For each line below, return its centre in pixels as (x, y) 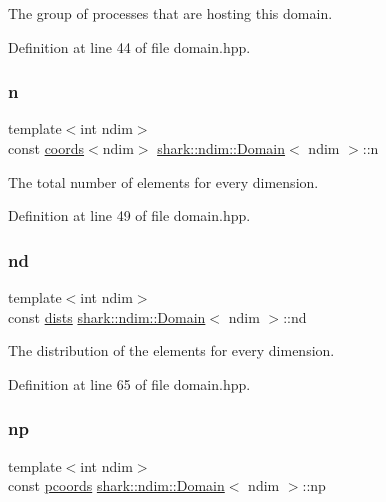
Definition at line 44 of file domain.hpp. (129, 46)
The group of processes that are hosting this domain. (170, 13)
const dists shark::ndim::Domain (107, 316)
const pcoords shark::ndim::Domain (116, 485)
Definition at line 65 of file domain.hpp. (129, 383)
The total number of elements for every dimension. (163, 181)
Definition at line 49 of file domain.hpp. (129, 215)
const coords (46, 148)
